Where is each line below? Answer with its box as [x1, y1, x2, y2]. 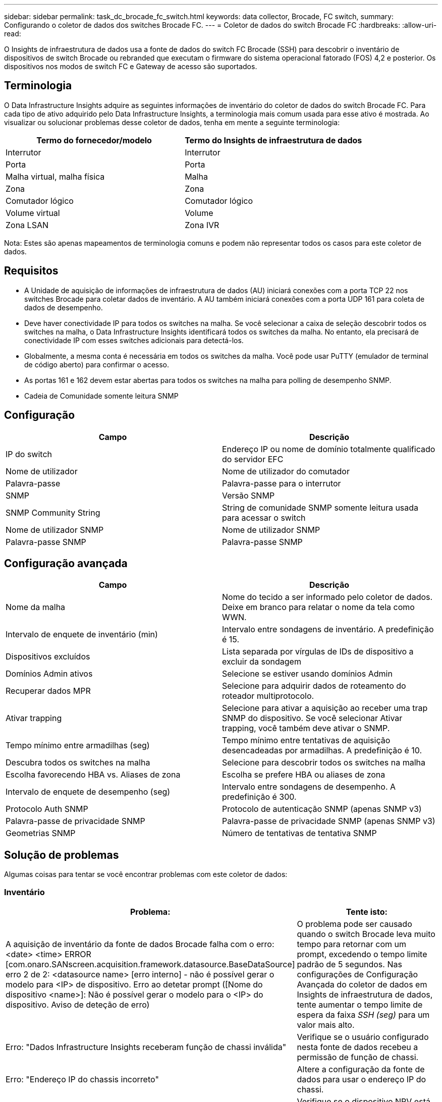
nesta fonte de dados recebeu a [297, 1041, 418, 1052]
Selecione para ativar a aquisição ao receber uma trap [222, 703, 428, 713]
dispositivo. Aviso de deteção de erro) [6, 999, 150, 1010]
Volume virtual [6, 207, 60, 218]
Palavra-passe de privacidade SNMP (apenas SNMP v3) [222, 816, 435, 826]
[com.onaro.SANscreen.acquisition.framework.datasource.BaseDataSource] [6, 959, 295, 969]
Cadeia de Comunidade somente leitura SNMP [24, 391, 179, 400]
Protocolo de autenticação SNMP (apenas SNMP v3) [222, 804, 422, 814]
